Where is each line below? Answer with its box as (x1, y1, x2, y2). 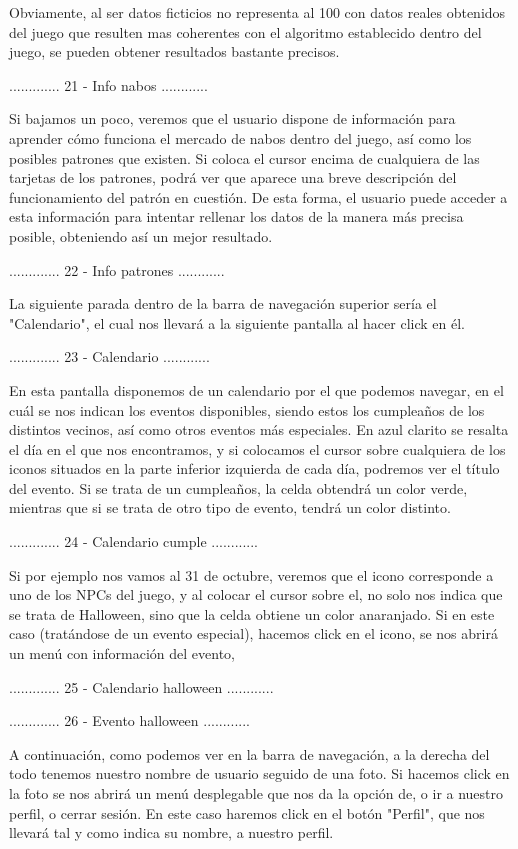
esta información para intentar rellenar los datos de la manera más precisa (9, 206, 464, 227)
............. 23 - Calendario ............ (9, 346, 210, 367)
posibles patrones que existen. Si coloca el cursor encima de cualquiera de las (9, 147, 480, 168)
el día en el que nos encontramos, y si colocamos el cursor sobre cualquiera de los (9, 438, 506, 459)
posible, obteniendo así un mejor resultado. (9, 225, 273, 246)
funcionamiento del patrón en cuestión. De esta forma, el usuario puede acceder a (9, 186, 508, 207)
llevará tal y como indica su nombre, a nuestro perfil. (9, 822, 334, 843)
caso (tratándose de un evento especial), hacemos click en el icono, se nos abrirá (9, 623, 498, 644)
